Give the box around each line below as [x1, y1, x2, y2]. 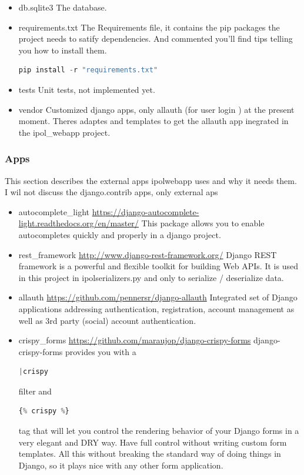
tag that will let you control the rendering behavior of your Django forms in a [18, 424, 299, 437]
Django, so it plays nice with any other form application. [18, 459, 223, 471]
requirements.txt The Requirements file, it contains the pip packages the [18, 21, 280, 33]
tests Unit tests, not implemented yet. [18, 83, 155, 95]
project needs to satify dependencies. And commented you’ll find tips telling [18, 32, 293, 45]
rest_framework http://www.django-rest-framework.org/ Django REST [18, 248, 277, 260]
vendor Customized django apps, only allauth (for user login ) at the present [18, 103, 295, 115]
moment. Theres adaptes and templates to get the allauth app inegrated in [18, 115, 289, 127]
